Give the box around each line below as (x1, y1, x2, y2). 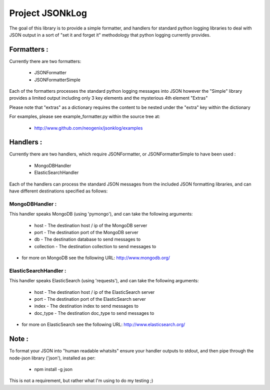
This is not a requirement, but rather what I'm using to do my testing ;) (9, 377, 153, 383)
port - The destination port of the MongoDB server (34, 229, 138, 235)
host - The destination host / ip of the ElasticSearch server (34, 289, 155, 295)
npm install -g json (34, 366, 72, 372)
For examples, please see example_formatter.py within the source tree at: (9, 113, 160, 120)
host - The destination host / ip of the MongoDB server (34, 222, 147, 228)
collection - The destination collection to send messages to (34, 243, 156, 249)
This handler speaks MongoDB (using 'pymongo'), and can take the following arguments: (9, 211, 193, 217)
